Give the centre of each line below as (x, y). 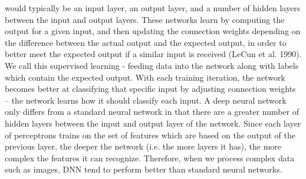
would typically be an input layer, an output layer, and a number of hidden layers (153, 8)
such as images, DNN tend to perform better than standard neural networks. (144, 169)
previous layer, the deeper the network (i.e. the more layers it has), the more (143, 146)
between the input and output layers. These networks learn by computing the (145, 19)
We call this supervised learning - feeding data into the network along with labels (152, 65)
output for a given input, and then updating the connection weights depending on (153, 31)
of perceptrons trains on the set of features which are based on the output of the (150, 135)
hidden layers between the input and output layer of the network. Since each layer (153, 123)
